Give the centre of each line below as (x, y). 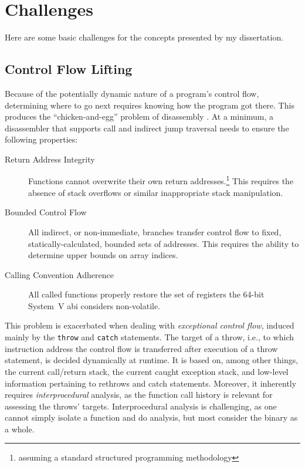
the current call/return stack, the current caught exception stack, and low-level (147, 371)
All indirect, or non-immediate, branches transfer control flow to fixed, (155, 231)
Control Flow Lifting (69, 69)
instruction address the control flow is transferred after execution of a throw (141, 348)
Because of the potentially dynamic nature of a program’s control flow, (132, 93)
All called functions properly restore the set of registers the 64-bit (146, 294)
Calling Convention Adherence (59, 274)
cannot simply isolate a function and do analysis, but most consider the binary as (151, 417)
